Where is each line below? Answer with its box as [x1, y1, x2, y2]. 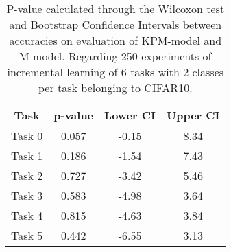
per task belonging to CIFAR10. [38, 80, 193, 95]
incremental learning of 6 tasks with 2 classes [7, 64, 224, 80]
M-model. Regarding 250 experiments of [19, 48, 212, 64]
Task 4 [11, 207, 43, 223]
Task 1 [11, 148, 43, 163]
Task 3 [11, 187, 43, 203]
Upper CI [167, 107, 220, 123]
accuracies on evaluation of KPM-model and [9, 32, 222, 48]
